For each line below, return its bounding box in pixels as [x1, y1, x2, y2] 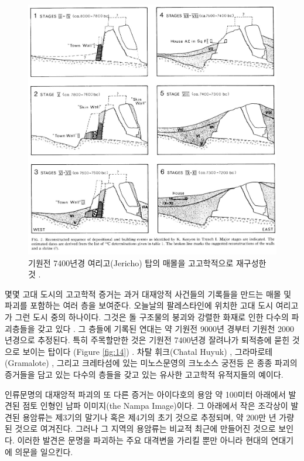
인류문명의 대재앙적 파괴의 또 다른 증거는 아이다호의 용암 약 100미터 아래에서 [5, 388, 286, 400]
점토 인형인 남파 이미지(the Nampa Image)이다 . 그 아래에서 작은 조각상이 [22, 399, 288, 412]
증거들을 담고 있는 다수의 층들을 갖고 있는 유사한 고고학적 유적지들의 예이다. [5, 368, 283, 381]
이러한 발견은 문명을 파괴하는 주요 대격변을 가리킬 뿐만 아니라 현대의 [17, 433, 268, 446]
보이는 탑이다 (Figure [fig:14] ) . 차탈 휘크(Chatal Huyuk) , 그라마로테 [22, 345, 273, 357]
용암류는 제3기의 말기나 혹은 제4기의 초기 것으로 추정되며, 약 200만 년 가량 [22, 411, 295, 423]
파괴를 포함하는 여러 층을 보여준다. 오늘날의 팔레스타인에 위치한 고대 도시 [5, 299, 274, 311]
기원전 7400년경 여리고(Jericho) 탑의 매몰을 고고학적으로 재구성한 [28, 256, 267, 269]
